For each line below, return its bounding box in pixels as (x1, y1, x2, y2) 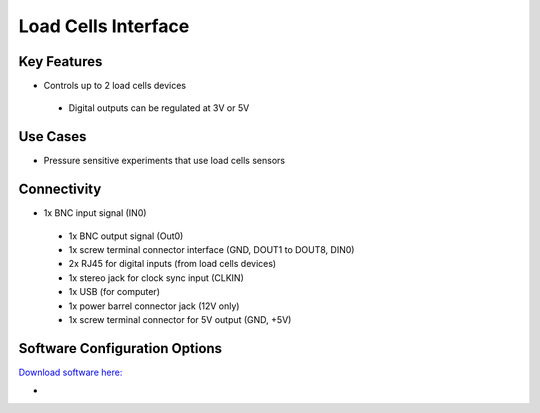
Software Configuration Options (18, 340, 223, 357)
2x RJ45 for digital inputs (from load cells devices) (68, 258, 277, 270)
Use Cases (18, 128, 87, 145)
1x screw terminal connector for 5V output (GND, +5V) (68, 314, 292, 325)
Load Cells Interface (18, 15, 190, 37)
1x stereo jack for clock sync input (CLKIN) (68, 271, 245, 284)
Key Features (18, 53, 103, 70)
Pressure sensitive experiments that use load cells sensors (43, 155, 285, 167)
